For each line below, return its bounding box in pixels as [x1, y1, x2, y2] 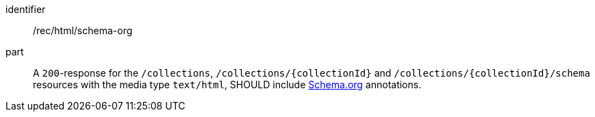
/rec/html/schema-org [33, 25, 133, 36]
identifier [5, 3, 46, 15]
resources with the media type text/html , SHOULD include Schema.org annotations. [33, 79, 422, 90]
